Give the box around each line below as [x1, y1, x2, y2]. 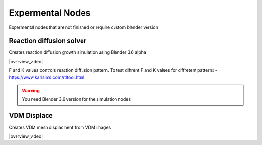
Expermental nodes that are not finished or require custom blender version [9, 24, 159, 30]
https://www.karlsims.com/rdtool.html [9, 74, 85, 80]
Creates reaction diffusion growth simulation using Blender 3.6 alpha [9, 49, 147, 55]
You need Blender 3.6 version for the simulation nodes [22, 97, 131, 102]
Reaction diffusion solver [9, 37, 87, 45]
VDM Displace [9, 112, 53, 120]
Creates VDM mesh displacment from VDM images [9, 124, 111, 130]
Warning [22, 88, 40, 94]
